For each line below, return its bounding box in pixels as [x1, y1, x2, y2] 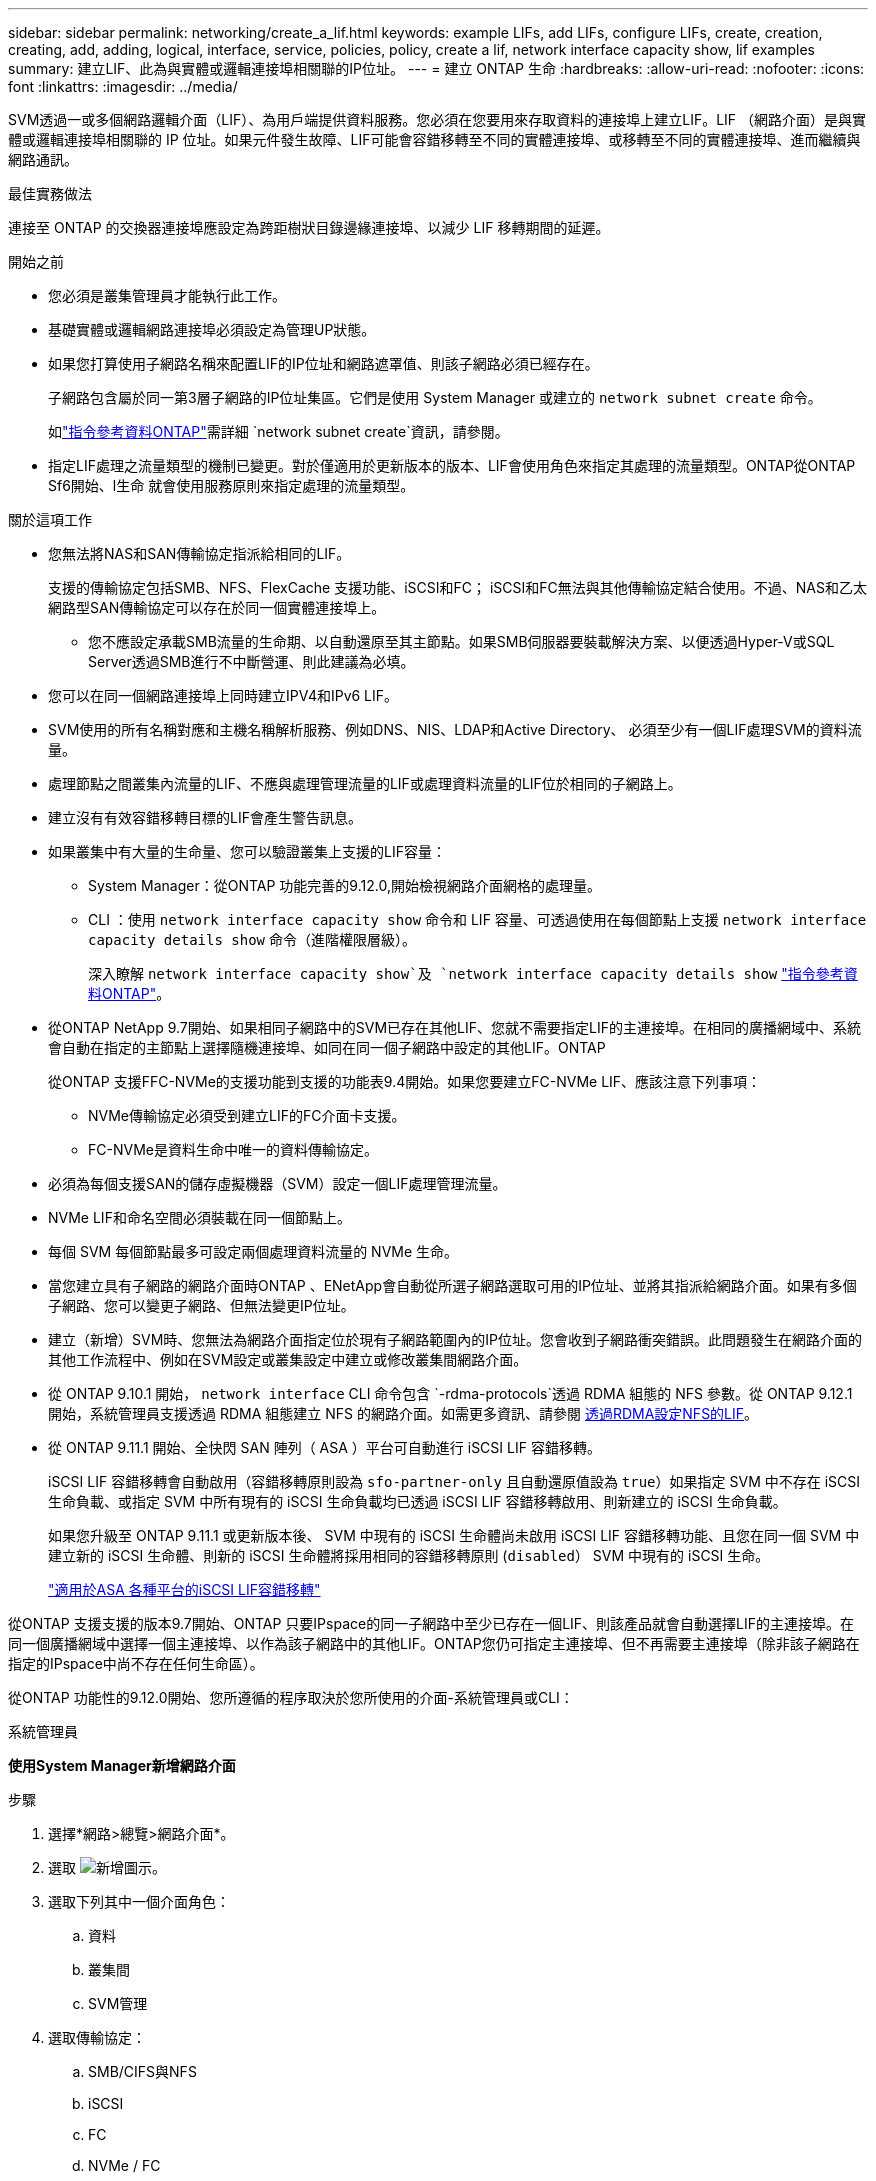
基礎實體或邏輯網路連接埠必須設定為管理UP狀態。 [48, 321, 376, 338]
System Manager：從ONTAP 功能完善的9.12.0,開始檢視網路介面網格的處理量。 [88, 877, 601, 894]
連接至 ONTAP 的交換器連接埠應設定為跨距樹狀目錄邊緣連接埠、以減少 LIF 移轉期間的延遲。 [8, 219, 610, 236]
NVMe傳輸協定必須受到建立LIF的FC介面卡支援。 [88, 1107, 406, 1124]
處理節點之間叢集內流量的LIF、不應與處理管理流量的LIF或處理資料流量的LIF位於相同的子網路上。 [48, 775, 682, 792]
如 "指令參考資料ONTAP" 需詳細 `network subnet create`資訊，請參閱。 [48, 423, 509, 440]
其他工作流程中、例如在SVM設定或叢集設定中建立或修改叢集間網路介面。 [48, 1351, 528, 1368]
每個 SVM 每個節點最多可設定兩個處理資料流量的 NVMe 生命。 [48, 1243, 459, 1260]
